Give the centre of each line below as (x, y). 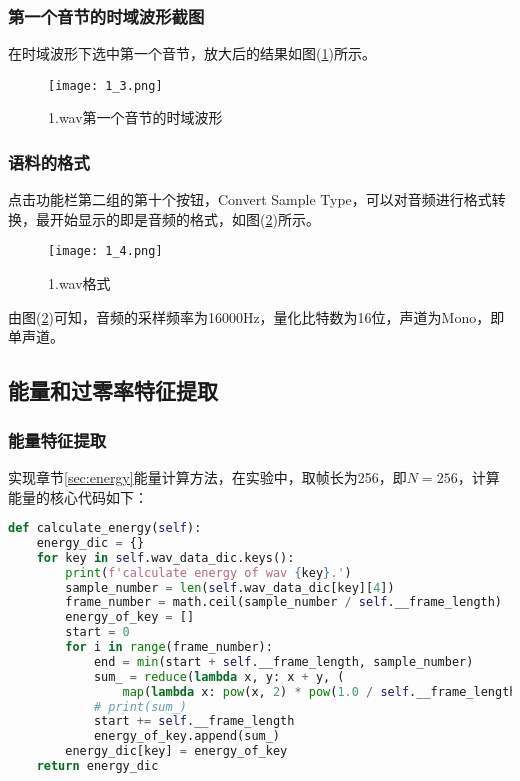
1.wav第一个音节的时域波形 (135, 117)
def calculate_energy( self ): (105, 528)
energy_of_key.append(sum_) (187, 736)
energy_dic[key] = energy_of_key (176, 751)
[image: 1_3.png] (105, 85)
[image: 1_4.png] (105, 251)
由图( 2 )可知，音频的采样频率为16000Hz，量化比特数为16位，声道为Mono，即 (256, 316)
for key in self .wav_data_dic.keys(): (165, 557)
